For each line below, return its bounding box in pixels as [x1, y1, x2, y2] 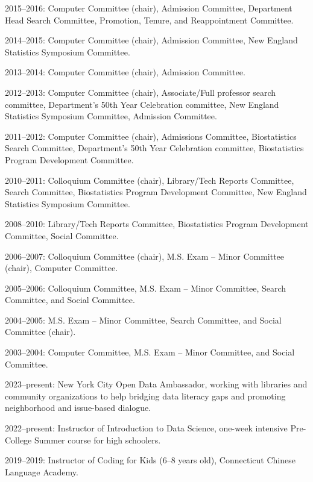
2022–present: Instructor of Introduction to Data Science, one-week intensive [5, 422, 288, 434]
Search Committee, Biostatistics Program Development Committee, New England [5, 186, 307, 198]
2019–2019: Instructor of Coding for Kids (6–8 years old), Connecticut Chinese [5, 454, 296, 466]
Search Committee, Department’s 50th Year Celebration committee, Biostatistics [5, 142, 304, 154]
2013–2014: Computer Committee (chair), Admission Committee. [5, 66, 245, 78]
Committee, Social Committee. [5, 229, 119, 242]
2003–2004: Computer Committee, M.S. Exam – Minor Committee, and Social [5, 346, 295, 358]
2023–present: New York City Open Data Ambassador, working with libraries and [5, 378, 308, 390]
